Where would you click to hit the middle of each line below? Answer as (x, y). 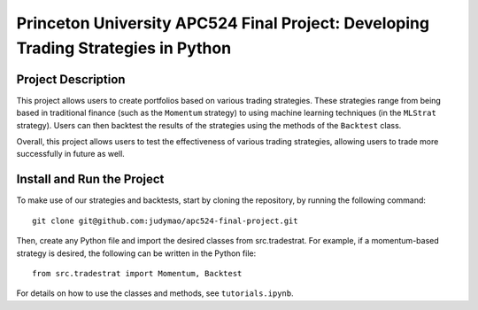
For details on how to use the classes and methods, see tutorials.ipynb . (155, 293)
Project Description (71, 79)
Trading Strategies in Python (124, 48)
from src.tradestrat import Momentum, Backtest (137, 273)
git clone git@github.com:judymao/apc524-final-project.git (165, 221)
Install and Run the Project (90, 179)
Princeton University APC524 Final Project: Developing (223, 23)
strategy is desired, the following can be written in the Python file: (136, 253)
